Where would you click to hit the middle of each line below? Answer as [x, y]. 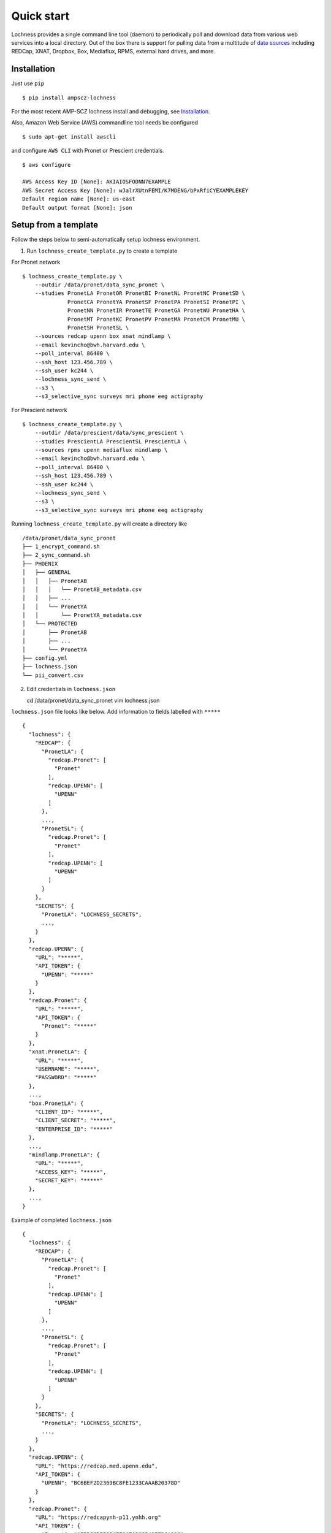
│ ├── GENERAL [47, 572]
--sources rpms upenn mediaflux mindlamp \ [101, 450]
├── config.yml [45, 658]
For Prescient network [39, 410]
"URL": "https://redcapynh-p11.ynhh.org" [98, 1517]
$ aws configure [47, 165]
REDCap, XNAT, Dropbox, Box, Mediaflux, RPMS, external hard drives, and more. [113, 52]
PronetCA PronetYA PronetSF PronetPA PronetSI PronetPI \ [156, 302]
